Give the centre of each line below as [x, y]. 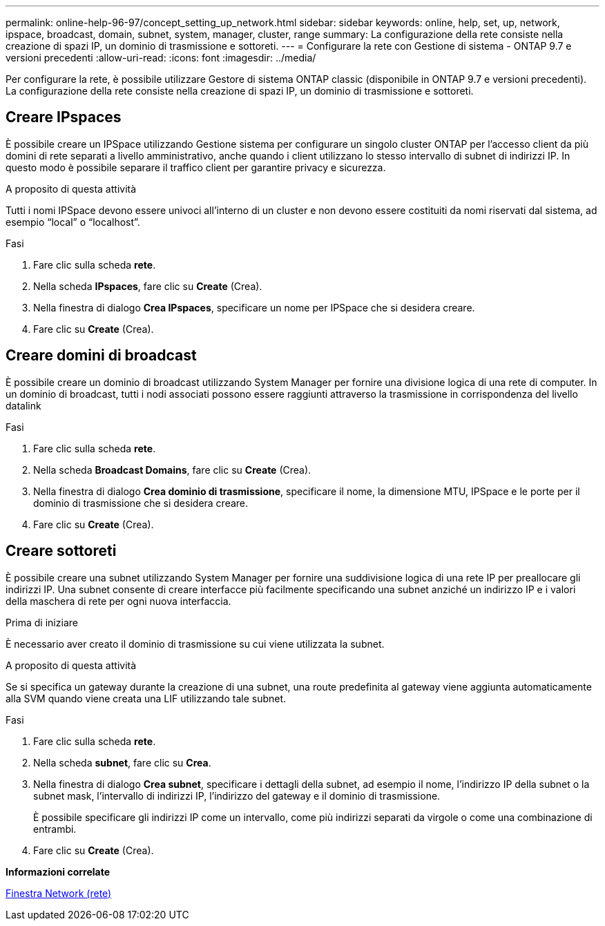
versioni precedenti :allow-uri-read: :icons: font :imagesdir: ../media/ [161, 58]
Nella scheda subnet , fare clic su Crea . [122, 762]
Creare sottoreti [61, 551]
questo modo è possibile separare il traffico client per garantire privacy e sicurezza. [196, 167]
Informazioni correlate [58, 871]
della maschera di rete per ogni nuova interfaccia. [118, 601]
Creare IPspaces [64, 117]
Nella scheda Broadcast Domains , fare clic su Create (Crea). [172, 470]
